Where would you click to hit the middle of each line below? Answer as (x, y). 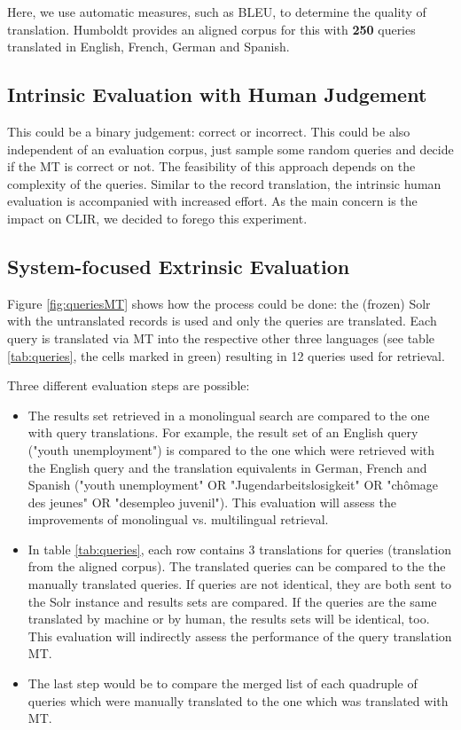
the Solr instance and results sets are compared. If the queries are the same (232, 601)
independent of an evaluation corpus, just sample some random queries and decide (230, 149)
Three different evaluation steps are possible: (129, 385)
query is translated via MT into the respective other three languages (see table (221, 338)
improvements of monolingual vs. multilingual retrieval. (178, 519)
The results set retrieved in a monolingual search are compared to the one (229, 415)
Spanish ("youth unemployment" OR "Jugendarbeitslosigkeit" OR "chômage (233, 485)
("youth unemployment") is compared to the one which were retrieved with (231, 449)
